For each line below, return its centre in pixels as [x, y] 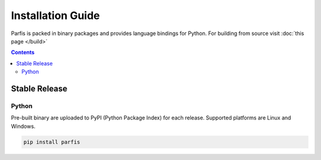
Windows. [23, 126]
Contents [23, 52]
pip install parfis [52, 142]
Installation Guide [56, 15]
